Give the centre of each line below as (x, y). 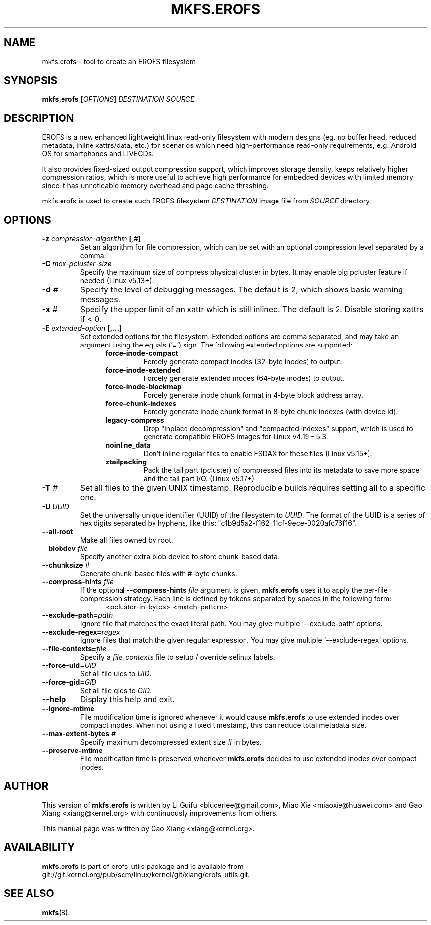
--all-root (58, 532)
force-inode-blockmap (143, 387)
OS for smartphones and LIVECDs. (98, 154)
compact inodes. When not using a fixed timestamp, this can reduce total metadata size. (223, 725)
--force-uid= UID (69, 665)
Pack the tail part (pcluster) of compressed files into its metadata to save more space (281, 470)
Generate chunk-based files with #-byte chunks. (158, 574)
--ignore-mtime (68, 709)
